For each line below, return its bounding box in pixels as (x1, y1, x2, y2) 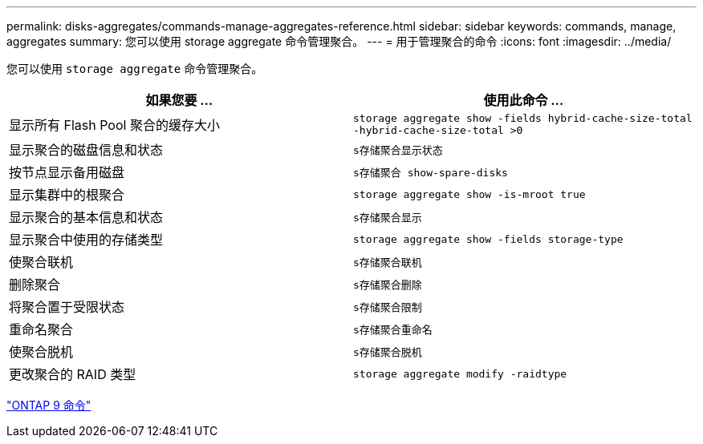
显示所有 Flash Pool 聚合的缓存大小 (9, 117, 220, 133)
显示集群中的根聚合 (9, 187, 125, 203)
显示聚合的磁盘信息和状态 (9, 142, 164, 158)
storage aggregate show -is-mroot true (353, 188, 586, 200)
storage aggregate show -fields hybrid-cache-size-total (353, 112, 693, 124)
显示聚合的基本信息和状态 (9, 209, 164, 225)
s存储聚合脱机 (353, 345, 422, 358)
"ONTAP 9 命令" (6, 398, 91, 412)
